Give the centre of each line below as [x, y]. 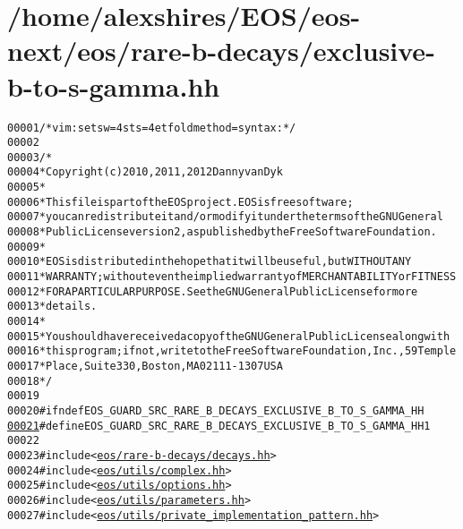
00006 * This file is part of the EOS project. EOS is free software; [180, 202]
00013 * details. [52, 307]
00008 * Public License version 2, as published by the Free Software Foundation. [222, 232]
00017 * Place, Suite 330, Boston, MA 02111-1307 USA [145, 366]
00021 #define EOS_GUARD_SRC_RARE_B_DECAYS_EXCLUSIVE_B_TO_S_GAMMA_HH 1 [219, 426]
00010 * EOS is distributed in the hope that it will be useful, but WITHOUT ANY [210, 262]
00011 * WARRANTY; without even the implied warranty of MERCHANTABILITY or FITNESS [232, 277]
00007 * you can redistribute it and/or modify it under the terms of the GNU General [225, 217]
